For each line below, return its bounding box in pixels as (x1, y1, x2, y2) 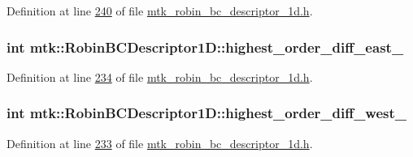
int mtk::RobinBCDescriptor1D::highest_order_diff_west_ (7, 103, 407, 123)
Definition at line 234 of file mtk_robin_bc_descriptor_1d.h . (7, 68, 313, 85)
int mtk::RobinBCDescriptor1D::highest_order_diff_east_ (7, 36, 404, 57)
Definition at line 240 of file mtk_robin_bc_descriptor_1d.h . (7, 2, 313, 19)
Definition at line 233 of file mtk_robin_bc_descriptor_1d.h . (7, 134, 313, 151)
